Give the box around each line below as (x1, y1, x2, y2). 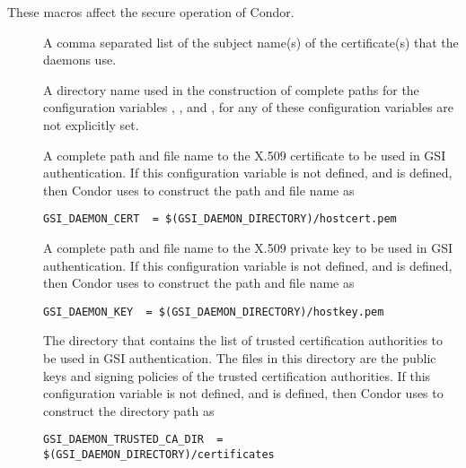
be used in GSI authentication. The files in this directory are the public (43, 349, 436, 368)
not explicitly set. (43, 115, 139, 134)
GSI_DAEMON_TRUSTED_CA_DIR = (43, 433, 224, 446)
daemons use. (43, 50, 117, 69)
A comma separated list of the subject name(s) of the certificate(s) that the (43, 32, 459, 51)
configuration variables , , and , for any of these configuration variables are (43, 98, 454, 117)
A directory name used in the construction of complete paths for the (43, 80, 419, 99)
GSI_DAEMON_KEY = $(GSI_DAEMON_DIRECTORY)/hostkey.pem (43, 305, 384, 318)
